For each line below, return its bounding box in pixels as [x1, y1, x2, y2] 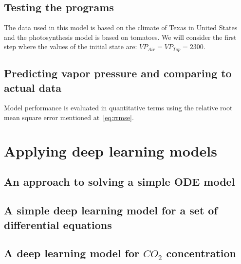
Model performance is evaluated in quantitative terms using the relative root [4, 103, 233, 113]
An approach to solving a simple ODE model [4, 174, 235, 189]
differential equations [4, 217, 112, 232]
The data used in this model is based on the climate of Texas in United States [4, 22, 238, 33]
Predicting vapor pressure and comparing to [4, 66, 232, 81]
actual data [4, 80, 62, 95]
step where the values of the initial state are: [4, 41, 137, 52]
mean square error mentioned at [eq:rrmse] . [4, 112, 134, 123]
